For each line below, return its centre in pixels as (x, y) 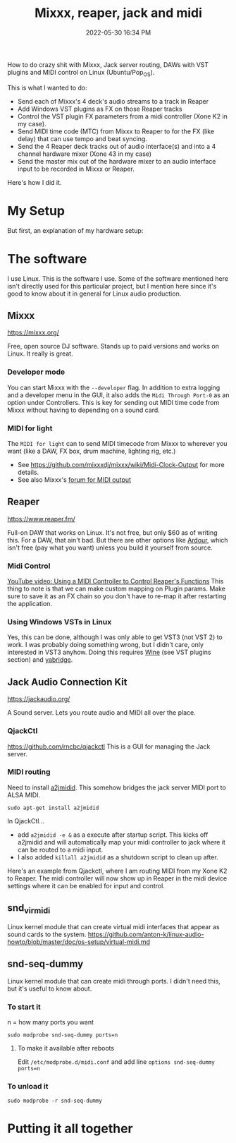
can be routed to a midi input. (60, 849)
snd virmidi (29, 909)
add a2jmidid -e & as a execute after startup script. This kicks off (113, 835)
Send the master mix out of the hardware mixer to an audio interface (117, 161)
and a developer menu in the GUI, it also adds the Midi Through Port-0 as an (118, 395)
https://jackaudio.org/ (39, 699)
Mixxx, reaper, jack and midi (118, 13)
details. (28, 472)
